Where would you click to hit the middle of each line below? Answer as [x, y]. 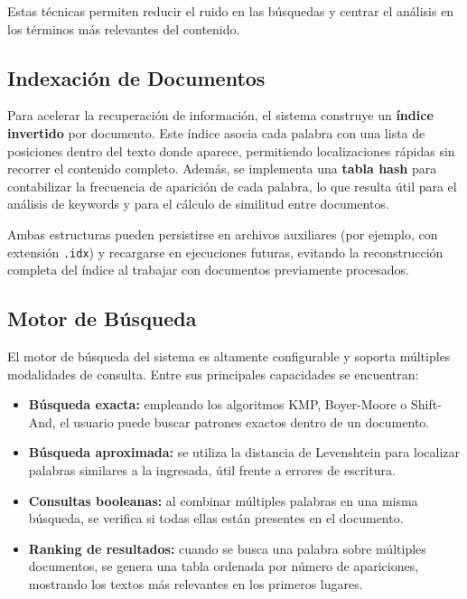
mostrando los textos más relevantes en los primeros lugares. [196, 583]
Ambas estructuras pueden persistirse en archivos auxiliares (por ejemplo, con [223, 234]
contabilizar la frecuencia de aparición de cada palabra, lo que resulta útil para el [232, 186]
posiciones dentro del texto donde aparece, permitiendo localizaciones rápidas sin [231, 150]
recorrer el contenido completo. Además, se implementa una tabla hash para [222, 168]
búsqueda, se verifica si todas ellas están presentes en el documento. [216, 518]
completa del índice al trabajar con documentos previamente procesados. [208, 270]
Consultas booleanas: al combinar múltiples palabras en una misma [223, 500]
